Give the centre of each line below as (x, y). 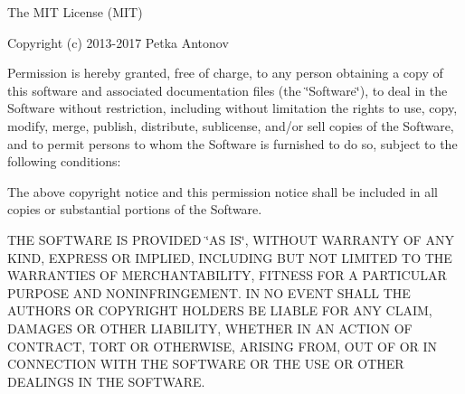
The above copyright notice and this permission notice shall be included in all (223, 191)
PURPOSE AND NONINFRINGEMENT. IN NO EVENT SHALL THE (209, 292)
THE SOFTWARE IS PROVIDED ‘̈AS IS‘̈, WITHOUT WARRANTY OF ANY (231, 239)
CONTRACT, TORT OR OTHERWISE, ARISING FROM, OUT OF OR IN (223, 346)
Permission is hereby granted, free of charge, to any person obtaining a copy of (225, 73)
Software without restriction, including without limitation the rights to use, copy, (232, 108)
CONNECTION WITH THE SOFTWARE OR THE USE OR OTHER (206, 364)
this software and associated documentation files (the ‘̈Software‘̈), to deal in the (228, 90)
